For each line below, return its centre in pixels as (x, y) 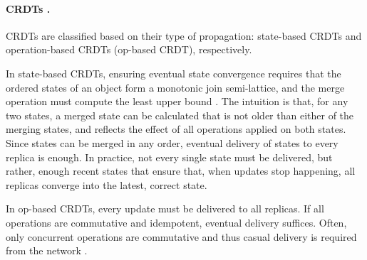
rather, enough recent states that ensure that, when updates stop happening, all (181, 171)
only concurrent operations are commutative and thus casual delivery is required (181, 236)
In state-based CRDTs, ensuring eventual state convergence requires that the (174, 73)
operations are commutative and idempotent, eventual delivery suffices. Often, (176, 222)
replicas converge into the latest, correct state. (107, 184)
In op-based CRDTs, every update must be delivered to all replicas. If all (165, 208)
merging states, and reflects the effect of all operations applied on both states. (176, 129)
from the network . (47, 250)
